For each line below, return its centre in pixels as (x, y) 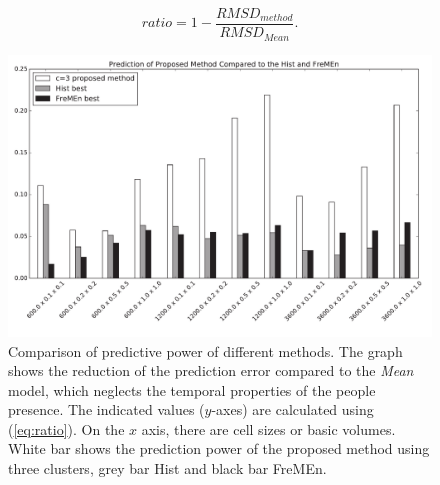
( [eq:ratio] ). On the (66, 428)
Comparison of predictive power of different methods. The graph (205, 350)
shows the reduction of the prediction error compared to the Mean (211, 370)
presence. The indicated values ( (106, 409)
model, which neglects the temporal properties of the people (192, 389)
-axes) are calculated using (292, 409)
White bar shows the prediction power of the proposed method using (219, 448)
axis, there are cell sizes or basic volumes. (268, 428)
